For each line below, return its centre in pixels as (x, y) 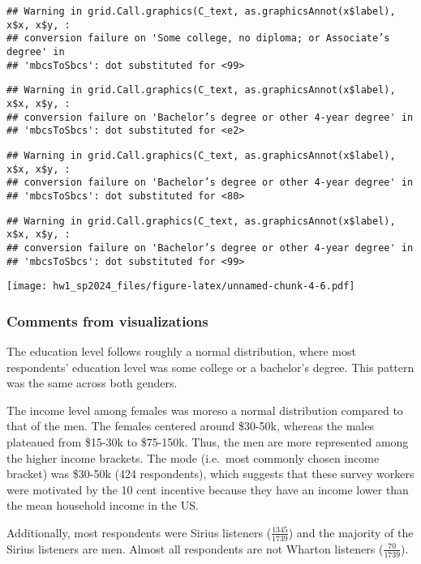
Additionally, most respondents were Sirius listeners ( (139, 532)
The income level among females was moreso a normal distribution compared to (205, 410)
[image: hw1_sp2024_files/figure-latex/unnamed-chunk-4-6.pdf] (181, 286)
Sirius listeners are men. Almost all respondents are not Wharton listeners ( (195, 548)
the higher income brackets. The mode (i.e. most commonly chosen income (193, 457)
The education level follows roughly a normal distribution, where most (181, 351)
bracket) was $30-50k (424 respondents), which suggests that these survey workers (210, 474)
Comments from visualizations (107, 320)
